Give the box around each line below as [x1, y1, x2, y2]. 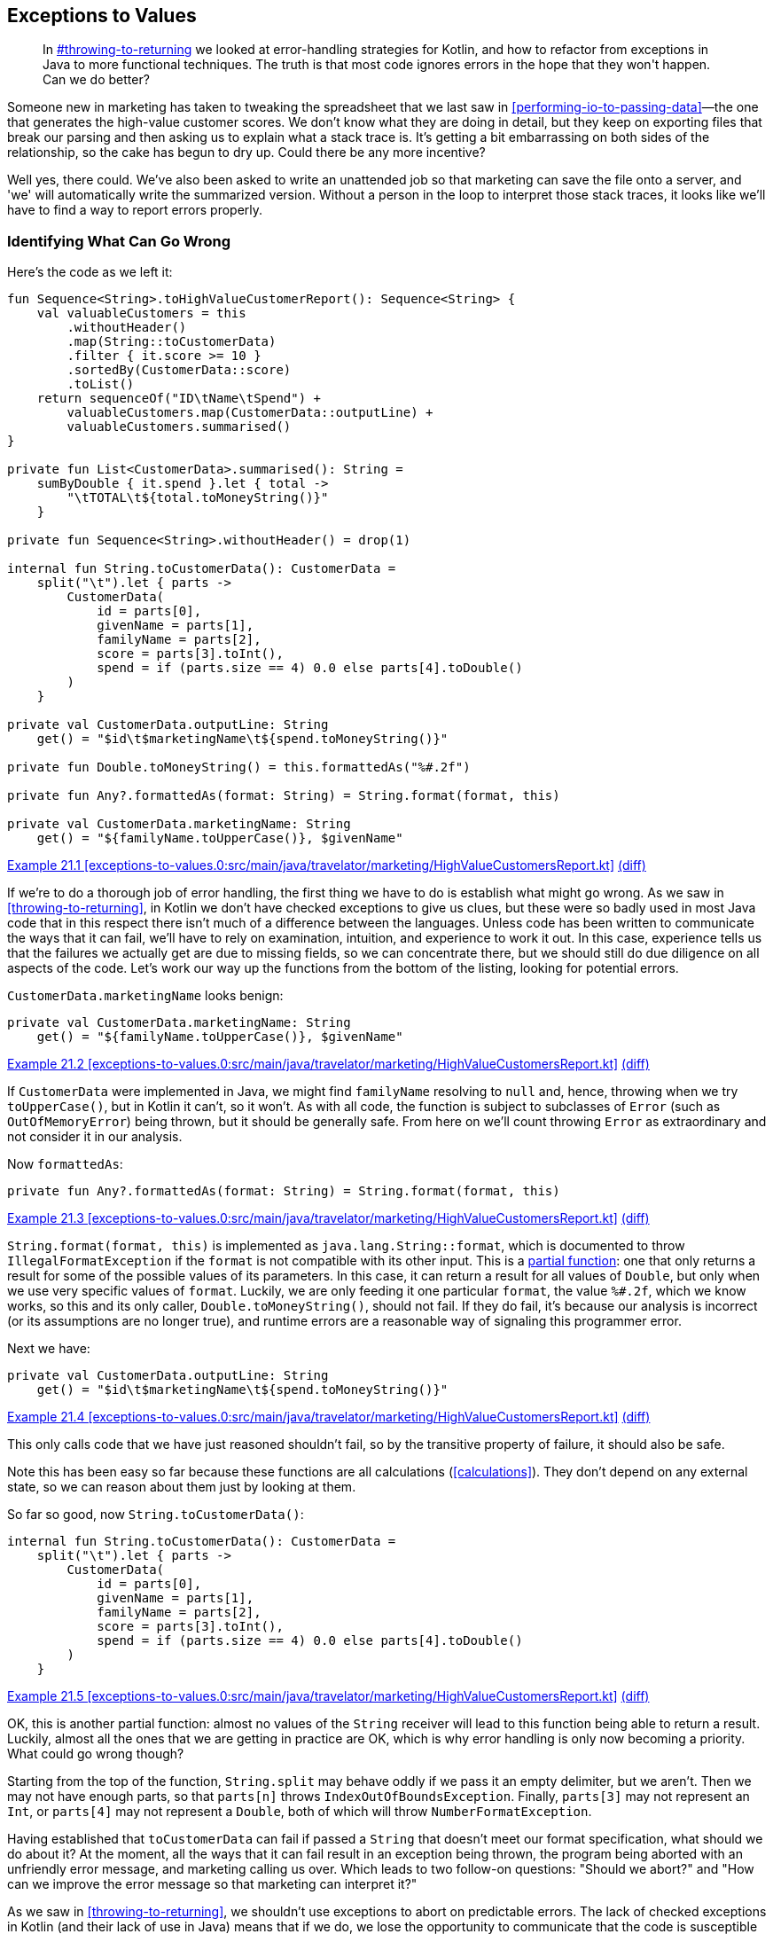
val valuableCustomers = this [36, 306, 246, 321]
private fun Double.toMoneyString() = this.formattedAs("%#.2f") [7, 760, 471, 775]
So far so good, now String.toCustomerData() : [7, 1507, 304, 1523]
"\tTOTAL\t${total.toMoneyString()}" [66, 490, 329, 505]
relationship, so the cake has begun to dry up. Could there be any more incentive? [7, 145, 486, 161]
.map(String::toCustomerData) [66, 334, 277, 349]
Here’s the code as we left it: [7, 264, 173, 280]
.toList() [66, 377, 135, 392]
